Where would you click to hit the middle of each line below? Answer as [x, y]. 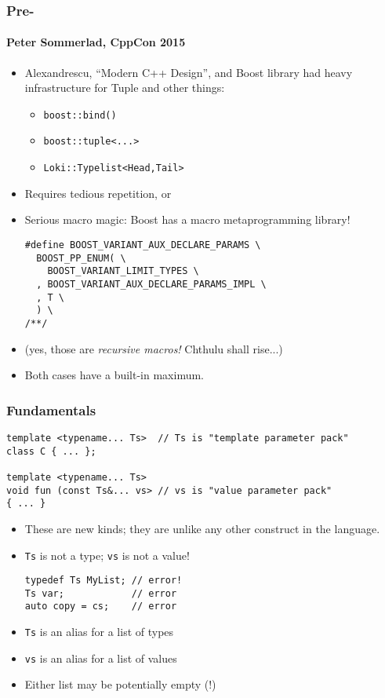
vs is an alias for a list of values [101, 658]
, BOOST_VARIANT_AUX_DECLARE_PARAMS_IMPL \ [151, 284]
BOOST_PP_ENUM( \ [81, 258]
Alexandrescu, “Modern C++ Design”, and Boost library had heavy [189, 72]
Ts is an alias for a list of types [99, 632]
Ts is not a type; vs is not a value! [107, 555]
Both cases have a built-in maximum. [114, 375]
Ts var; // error [101, 593]
